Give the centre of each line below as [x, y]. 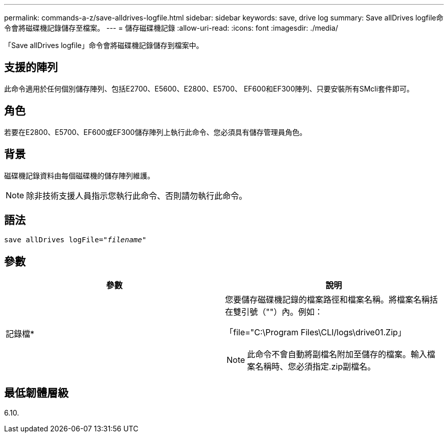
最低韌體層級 [36, 393]
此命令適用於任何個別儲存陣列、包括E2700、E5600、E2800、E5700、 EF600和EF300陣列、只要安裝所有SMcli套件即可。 [209, 88]
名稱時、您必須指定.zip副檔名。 [316, 367]
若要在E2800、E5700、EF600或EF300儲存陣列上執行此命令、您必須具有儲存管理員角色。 [155, 132]
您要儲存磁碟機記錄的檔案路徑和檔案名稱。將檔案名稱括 [332, 300]
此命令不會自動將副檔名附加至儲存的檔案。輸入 [337, 354]
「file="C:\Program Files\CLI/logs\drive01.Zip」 [316, 332]
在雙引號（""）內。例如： [274, 312]
